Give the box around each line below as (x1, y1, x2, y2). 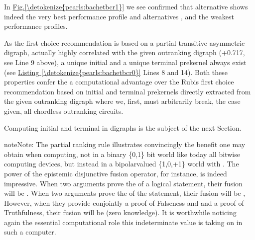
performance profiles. (4, 21, 68, 31)
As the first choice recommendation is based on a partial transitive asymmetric (4, 37, 245, 48)
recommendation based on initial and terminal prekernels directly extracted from (4, 86, 251, 96)
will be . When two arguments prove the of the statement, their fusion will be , (4, 188, 246, 198)
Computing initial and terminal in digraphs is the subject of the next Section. (4, 122, 242, 133)
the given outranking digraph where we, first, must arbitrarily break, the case (4, 96, 241, 106)
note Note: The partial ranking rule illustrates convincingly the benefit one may (4, 139, 246, 150)
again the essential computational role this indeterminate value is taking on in (4, 217, 243, 227)
